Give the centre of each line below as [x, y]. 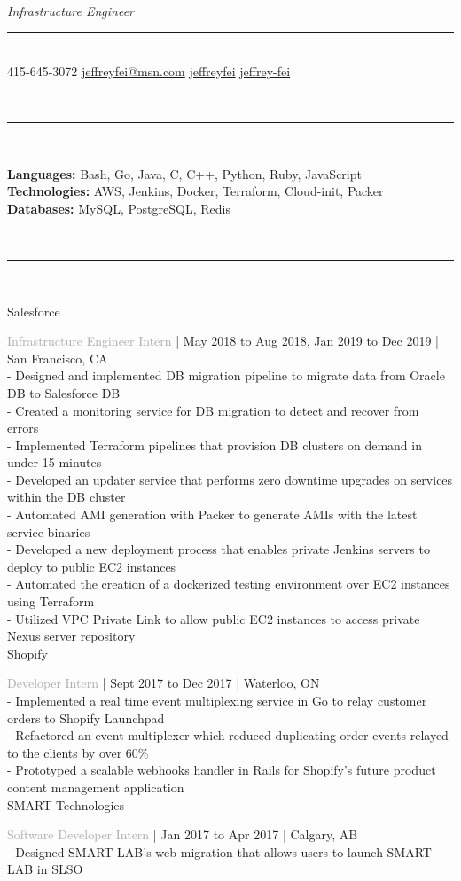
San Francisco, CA [58, 358]
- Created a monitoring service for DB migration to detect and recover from [213, 410]
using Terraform [51, 601]
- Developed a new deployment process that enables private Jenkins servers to [219, 549]
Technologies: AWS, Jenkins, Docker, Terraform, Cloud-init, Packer [195, 191]
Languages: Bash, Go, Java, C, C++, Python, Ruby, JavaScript [184, 173]
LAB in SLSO [45, 869]
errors [23, 428]
